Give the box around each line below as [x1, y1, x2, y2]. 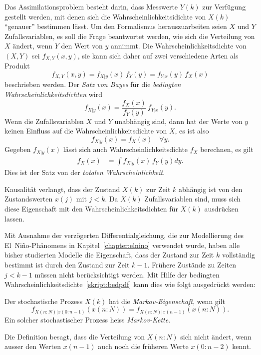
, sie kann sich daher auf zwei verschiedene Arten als [77, 50, 239, 60]
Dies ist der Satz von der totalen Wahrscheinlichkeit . [4, 167, 165, 177]
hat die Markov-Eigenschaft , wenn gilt [109, 295, 226, 306]
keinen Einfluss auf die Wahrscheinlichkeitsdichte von [4, 125, 167, 136]
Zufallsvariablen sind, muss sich [144, 193, 241, 204]
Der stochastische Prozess [4, 295, 83, 306]
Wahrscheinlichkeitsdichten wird [4, 89, 103, 99]
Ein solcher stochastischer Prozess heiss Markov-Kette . [4, 314, 171, 324]
